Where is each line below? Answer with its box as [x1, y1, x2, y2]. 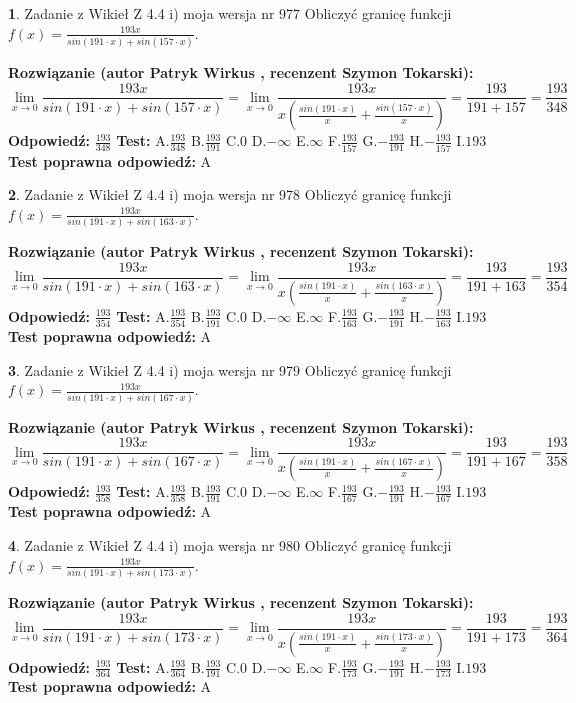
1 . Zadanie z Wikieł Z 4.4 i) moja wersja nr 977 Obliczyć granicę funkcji [8, 3, 452, 23]
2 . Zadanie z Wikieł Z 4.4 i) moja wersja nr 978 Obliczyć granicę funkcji [8, 184, 452, 205]
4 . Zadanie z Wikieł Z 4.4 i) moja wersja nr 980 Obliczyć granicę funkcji [8, 535, 452, 556]
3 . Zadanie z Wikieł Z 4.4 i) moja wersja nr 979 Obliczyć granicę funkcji [8, 359, 452, 380]
